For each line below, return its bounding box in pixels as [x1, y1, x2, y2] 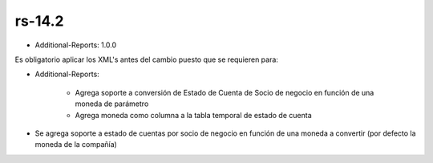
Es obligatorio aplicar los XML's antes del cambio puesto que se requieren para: [14, 55, 278, 64]
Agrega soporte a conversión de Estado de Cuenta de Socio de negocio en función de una [75, 88, 374, 97]
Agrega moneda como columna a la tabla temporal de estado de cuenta [75, 110, 312, 120]
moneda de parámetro [75, 99, 149, 108]
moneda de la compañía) [34, 140, 118, 149]
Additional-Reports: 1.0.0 [34, 40, 117, 50]
